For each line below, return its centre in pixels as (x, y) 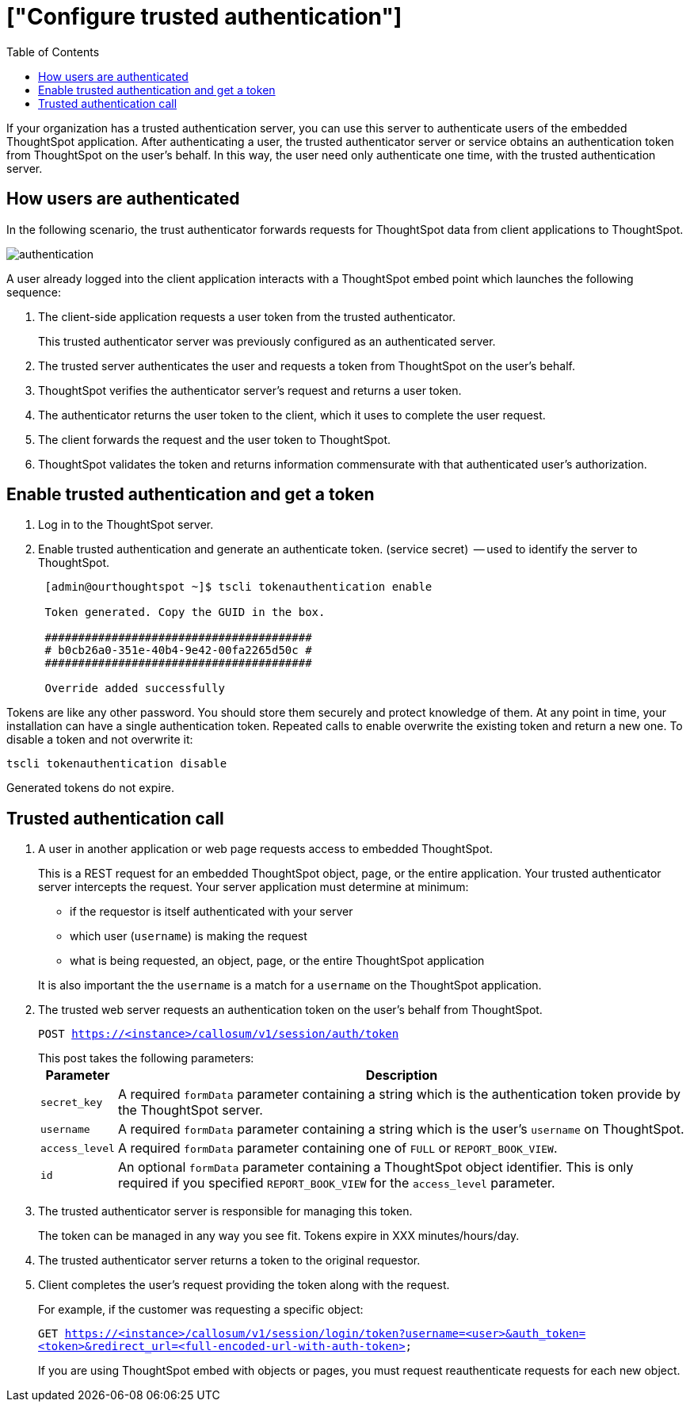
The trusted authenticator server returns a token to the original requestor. (229, 1261)
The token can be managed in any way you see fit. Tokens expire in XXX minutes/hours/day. (279, 1236)
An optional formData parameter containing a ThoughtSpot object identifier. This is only (375, 1167)
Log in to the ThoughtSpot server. (126, 525)
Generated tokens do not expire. (91, 788)
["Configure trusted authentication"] (204, 17)
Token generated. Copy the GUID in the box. (185, 612)
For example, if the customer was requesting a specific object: (201, 1310)
